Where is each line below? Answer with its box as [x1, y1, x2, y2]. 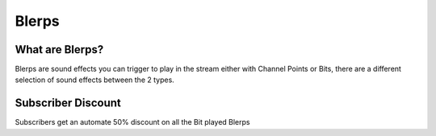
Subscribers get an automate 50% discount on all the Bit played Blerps [15, 117, 250, 127]
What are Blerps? [15, 43, 104, 56]
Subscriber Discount [15, 97, 121, 110]
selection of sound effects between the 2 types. [15, 75, 175, 84]
